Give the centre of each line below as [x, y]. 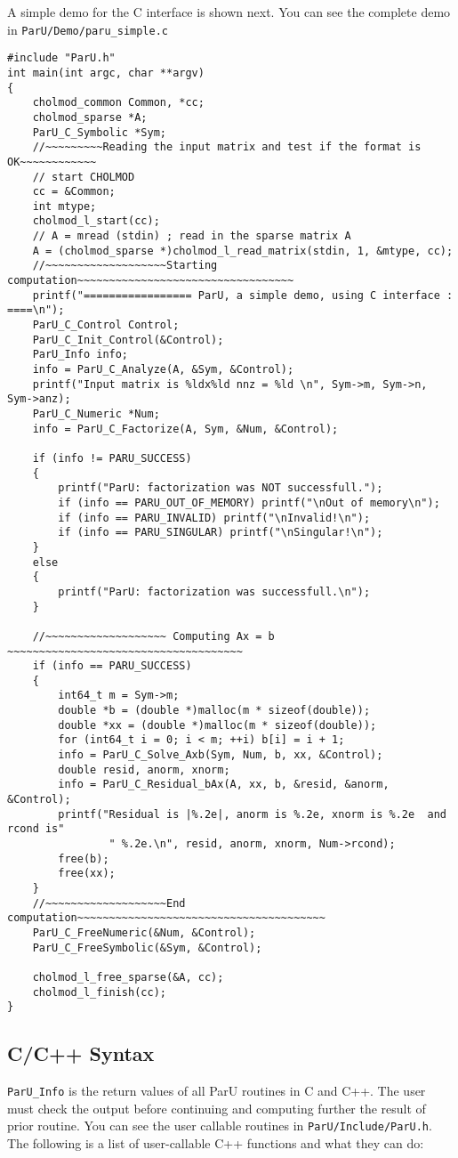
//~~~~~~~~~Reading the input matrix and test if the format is [227, 147]
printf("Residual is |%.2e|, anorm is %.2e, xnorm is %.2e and [252, 814]
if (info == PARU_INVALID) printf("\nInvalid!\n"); [214, 518]
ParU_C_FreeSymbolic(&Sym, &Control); [147, 947]
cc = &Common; [74, 192]
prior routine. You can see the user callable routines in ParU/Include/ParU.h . [220, 1126]
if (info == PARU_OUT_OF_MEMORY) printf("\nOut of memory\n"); [249, 502]
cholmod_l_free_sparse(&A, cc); [128, 977]
